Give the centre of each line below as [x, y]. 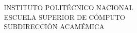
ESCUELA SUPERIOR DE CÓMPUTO [65, 17]
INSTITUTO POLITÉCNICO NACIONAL [69, 7]
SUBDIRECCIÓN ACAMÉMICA [54, 26]
